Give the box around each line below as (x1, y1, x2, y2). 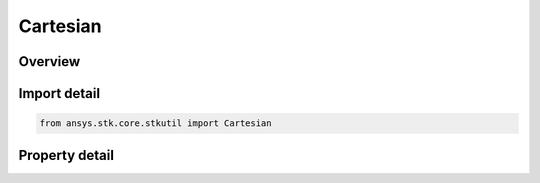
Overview (18, 53, 81, 70)
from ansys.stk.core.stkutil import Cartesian (39, 118, 272, 129)
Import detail (18, 85, 100, 102)
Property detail (18, 146, 115, 164)
